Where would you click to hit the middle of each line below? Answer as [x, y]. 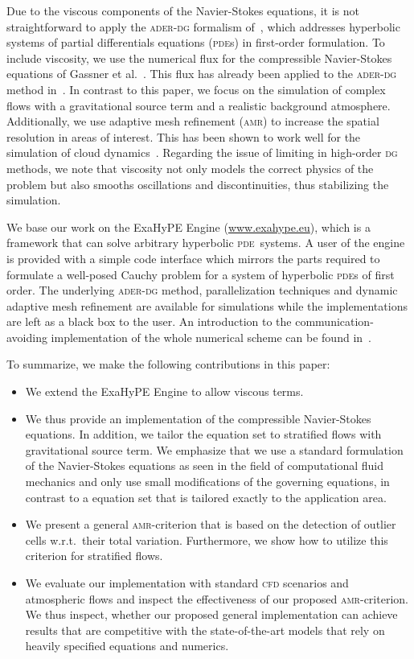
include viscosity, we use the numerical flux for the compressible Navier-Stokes [199, 58]
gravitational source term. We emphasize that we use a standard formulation [214, 449]
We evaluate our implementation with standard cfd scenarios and [187, 583]
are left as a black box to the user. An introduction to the [149, 321]
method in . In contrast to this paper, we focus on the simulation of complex [196, 89]
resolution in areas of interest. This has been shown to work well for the [184, 136]
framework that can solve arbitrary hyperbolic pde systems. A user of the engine [206, 243]
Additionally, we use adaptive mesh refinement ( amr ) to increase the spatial [193, 121]
